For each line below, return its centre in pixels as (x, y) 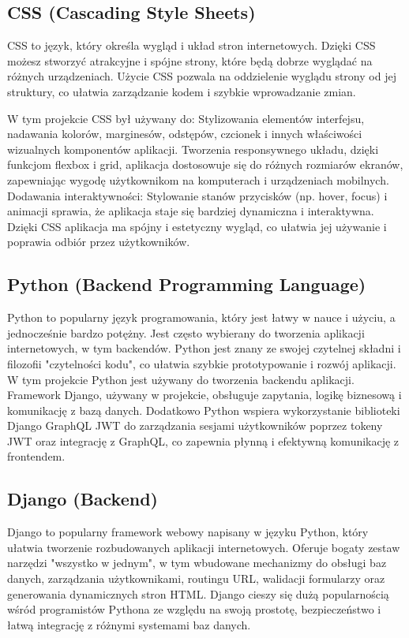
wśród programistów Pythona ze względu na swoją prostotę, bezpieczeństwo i (194, 609)
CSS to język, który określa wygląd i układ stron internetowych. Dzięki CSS (191, 45)
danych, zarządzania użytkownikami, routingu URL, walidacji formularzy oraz (196, 578)
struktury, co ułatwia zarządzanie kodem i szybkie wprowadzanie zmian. (182, 91)
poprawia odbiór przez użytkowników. (99, 242)
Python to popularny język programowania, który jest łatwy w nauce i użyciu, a (201, 317)
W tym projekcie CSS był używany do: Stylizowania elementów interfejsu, (186, 118)
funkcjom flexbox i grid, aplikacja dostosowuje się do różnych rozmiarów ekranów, (205, 164)
